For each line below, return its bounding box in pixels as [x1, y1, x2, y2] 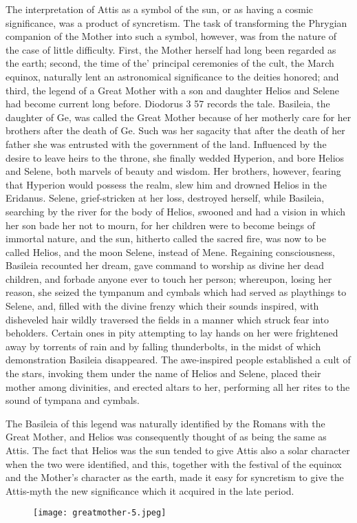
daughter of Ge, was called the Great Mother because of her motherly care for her [6, 109, 351, 124]
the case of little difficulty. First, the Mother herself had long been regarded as [6, 42, 336, 56]
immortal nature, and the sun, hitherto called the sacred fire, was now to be [6, 231, 326, 246]
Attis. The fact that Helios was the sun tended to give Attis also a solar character [6, 443, 350, 457]
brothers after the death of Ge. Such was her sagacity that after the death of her [6, 123, 345, 138]
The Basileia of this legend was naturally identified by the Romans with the [6, 416, 325, 430]
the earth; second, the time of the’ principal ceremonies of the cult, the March [6, 56, 334, 70]
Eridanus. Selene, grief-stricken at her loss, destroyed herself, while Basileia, [6, 191, 325, 205]
